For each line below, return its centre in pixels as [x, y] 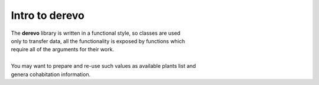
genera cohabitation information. [51, 74]
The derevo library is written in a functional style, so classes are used [96, 33]
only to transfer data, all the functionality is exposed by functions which [98, 41]
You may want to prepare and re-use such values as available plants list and [103, 66]
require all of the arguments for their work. [63, 50]
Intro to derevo [48, 15]
